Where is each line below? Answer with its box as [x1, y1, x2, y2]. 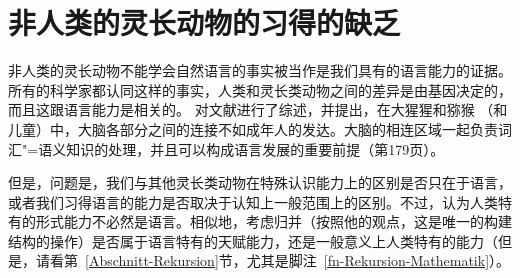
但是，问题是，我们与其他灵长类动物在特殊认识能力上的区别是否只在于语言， [8, 172, 512, 193]
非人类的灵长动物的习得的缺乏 [8, 2, 401, 43]
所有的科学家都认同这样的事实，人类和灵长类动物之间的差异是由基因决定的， [8, 79, 512, 100]
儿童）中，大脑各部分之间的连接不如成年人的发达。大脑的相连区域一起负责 [8, 118, 498, 139]
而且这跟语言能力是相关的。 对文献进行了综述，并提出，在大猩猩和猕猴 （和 [8, 99, 508, 120]
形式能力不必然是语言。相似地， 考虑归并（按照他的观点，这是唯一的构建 [35, 211, 512, 232]
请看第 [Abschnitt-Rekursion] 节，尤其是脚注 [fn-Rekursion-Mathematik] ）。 [35, 250, 511, 271]
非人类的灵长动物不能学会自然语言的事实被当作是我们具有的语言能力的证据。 [8, 60, 512, 81]
